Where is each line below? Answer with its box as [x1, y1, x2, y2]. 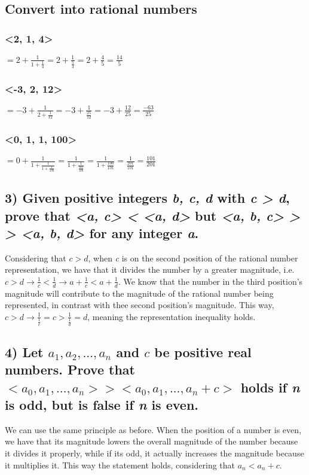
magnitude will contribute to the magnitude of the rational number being [5, 287, 274, 299]
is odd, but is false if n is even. [5, 395, 199, 414]
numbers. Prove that [5, 360, 135, 379]
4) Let [5, 342, 44, 361]
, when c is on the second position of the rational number [88, 251, 298, 264]
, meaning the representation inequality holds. [87, 310, 256, 322]
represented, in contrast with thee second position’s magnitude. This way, [5, 299, 274, 311]
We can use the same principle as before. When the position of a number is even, [5, 423, 301, 436]
